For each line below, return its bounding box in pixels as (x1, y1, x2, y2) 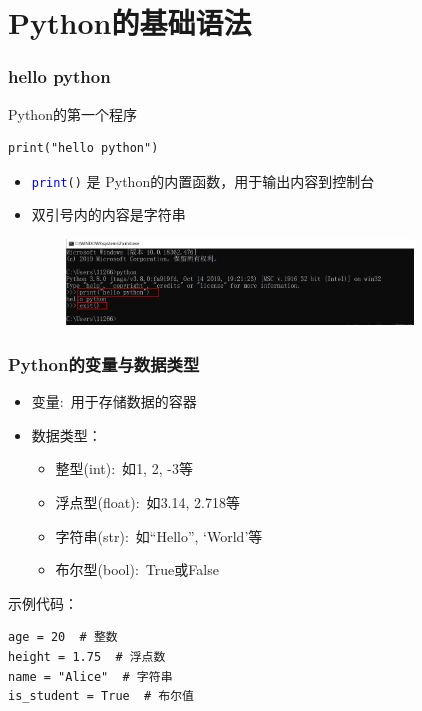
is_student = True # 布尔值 (8, 689, 195, 704)
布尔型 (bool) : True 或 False (55, 559, 219, 580)
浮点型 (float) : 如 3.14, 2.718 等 (55, 492, 240, 513)
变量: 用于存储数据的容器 (31, 391, 197, 412)
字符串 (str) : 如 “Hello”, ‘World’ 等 (55, 525, 263, 546)
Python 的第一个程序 (8, 103, 137, 124)
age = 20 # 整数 (8, 630, 118, 645)
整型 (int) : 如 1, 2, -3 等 (55, 458, 193, 479)
